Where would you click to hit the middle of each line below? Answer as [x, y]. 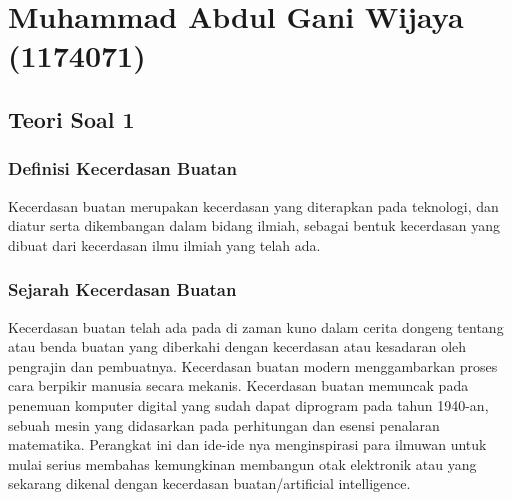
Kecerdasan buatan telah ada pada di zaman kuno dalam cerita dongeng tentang [256, 326]
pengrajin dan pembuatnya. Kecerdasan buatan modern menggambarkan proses [253, 365]
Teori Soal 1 [71, 118]
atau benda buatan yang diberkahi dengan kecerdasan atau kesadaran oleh [237, 346]
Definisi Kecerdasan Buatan [122, 168]
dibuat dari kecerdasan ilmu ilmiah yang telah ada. [164, 244]
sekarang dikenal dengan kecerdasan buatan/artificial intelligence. [209, 483]
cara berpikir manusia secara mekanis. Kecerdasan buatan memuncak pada [238, 385]
